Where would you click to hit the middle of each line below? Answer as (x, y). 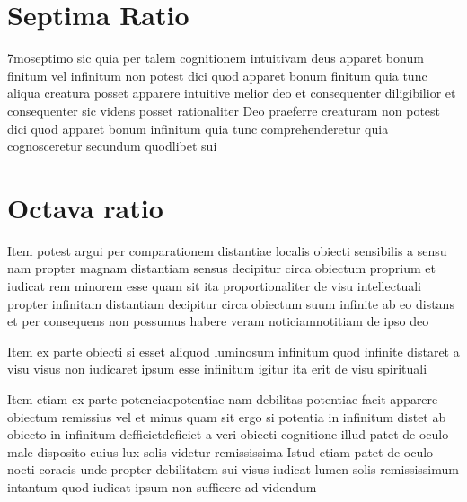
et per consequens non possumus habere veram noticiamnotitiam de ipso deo (218, 321)
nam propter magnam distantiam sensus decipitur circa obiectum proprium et (221, 268)
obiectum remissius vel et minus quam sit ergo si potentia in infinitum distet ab (227, 416)
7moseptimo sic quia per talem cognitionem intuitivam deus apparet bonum (216, 58)
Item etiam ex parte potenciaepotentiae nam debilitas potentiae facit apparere (223, 398)
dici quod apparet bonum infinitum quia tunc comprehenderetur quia (198, 128)
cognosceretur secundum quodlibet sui (112, 146)
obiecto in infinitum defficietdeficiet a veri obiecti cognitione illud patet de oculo (228, 434)
